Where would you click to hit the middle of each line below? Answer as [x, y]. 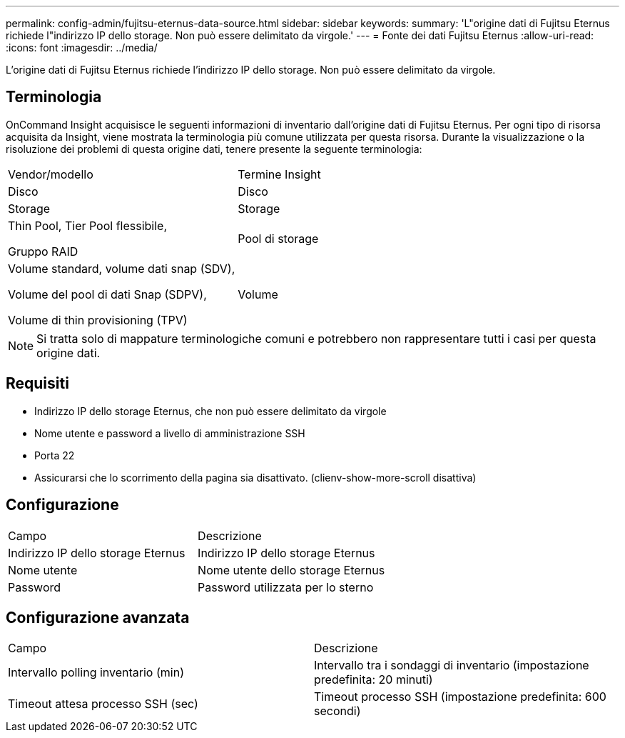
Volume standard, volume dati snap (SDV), [122, 268]
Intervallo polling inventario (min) [96, 673]
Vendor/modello [51, 174]
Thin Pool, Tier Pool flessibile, [88, 225]
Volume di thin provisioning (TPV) [98, 320]
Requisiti [37, 384]
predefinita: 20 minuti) [374, 680]
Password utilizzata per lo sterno [286, 587]
